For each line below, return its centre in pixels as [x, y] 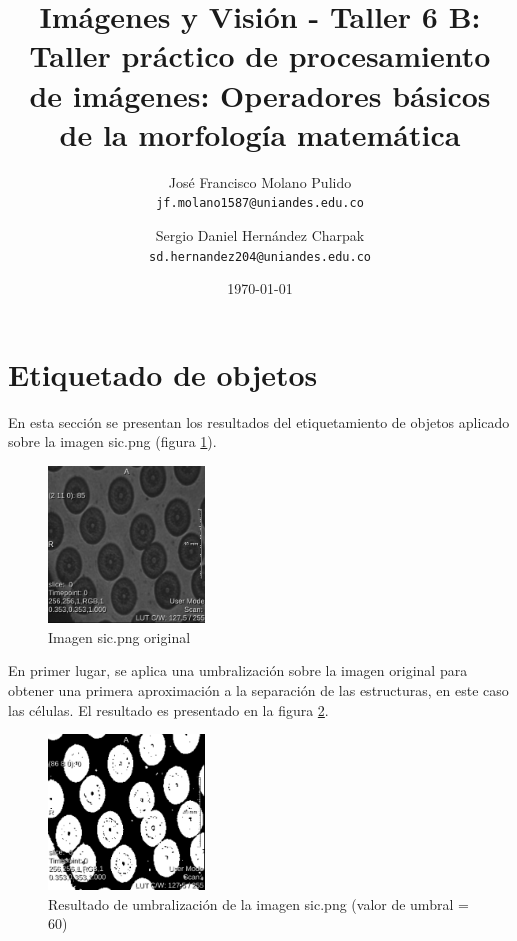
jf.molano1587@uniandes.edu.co [260, 203]
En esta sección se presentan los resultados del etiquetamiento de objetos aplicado [259, 421]
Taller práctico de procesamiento [260, 55]
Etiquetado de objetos [163, 373]
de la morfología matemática [260, 133]
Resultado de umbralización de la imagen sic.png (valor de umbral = [258, 903]
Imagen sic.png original [119, 636]
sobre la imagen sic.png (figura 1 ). [112, 441]
